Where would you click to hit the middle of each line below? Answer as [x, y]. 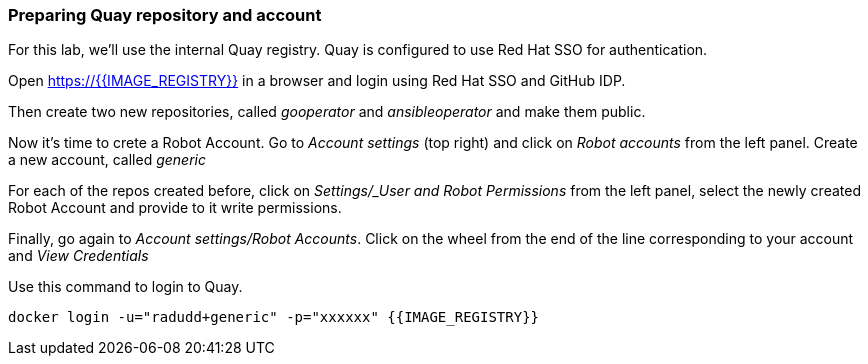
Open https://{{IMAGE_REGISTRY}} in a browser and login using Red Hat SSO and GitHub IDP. [317, 81]
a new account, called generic [107, 160]
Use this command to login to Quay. [125, 287]
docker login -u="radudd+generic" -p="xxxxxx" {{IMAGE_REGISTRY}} [274, 317]
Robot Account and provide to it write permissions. [175, 208]
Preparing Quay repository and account [165, 15]
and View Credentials [78, 256]
